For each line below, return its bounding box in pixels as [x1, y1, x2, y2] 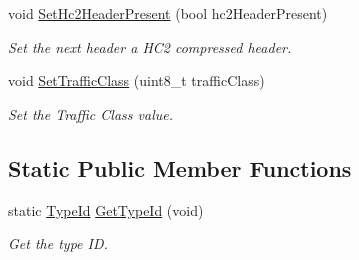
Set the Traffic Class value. [8, 103, 173, 124]
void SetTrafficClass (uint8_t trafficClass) [8, 70, 265, 91]
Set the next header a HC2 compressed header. [8, 36, 292, 57]
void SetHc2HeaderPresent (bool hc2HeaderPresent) [8, 3, 328, 23]
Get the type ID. [8, 233, 108, 254]
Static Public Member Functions [8, 152, 352, 183]
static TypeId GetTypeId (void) [8, 199, 204, 220]
